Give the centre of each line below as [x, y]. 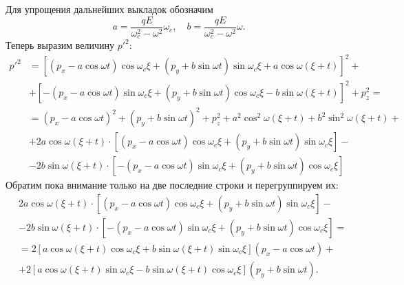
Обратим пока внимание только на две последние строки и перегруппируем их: [172, 185]
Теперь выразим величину [60, 45]
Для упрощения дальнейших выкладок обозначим [109, 9]
